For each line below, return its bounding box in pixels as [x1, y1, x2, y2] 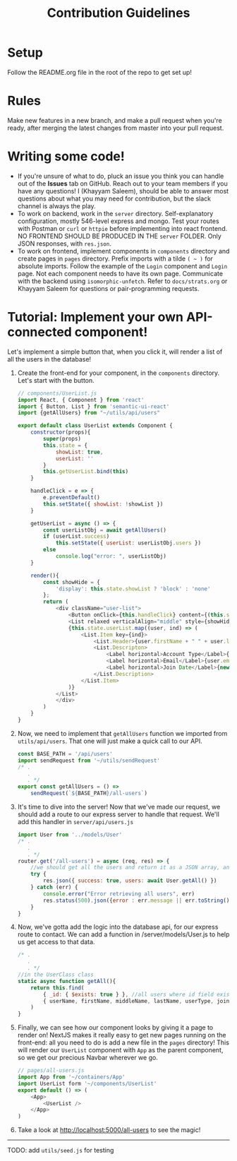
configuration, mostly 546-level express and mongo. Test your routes [17, 217, 220, 225]
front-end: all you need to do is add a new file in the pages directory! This [17, 1038, 229, 1047]
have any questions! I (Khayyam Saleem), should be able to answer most [17, 186, 229, 195]
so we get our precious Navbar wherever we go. [17, 1054, 159, 1062]
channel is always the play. [17, 201, 97, 210]
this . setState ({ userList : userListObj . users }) [55, 540, 202, 547]
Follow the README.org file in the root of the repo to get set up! [7, 68, 193, 76]
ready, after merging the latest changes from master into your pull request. [7, 124, 224, 132]
